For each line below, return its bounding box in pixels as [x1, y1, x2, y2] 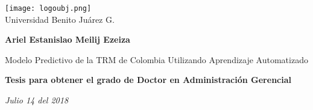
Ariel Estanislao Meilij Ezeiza [5, 33, 130, 46]
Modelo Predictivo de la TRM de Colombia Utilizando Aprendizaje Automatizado [5, 53, 308, 66]
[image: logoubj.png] [5, 4, 92, 13]
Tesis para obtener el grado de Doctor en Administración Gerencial [5, 73, 291, 86]
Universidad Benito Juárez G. [5, 13, 115, 25]
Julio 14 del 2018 [5, 94, 69, 106]
